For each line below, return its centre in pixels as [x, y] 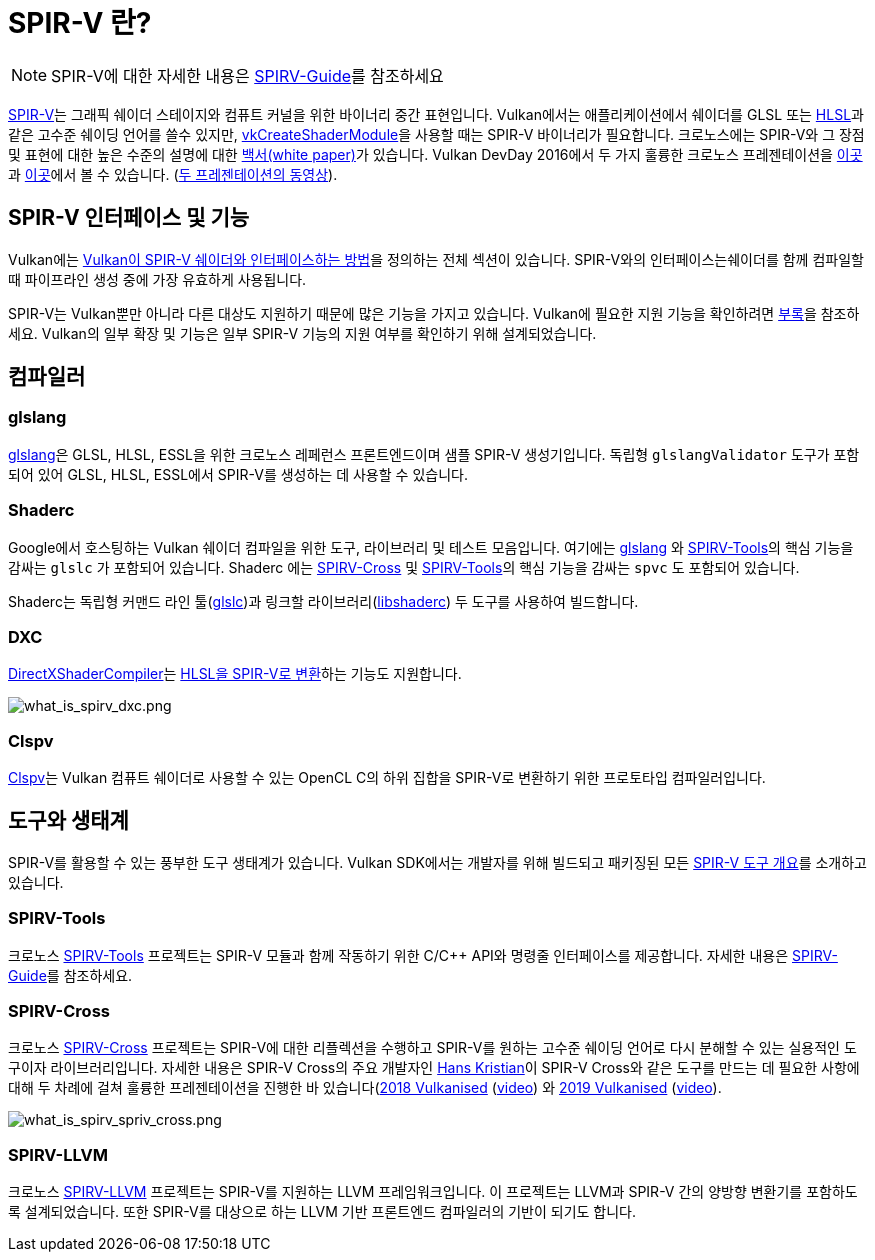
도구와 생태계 [68, 821]
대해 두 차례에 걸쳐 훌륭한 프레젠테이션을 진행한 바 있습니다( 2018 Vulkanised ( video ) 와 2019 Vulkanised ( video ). [365, 1088]
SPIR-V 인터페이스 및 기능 [129, 218]
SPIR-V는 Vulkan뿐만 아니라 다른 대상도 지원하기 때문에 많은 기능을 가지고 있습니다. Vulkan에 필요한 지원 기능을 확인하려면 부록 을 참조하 [434, 313]
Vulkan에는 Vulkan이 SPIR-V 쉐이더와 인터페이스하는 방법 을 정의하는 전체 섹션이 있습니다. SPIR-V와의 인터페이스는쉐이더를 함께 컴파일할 [436, 259]
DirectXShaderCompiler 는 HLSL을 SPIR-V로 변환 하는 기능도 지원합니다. [235, 674]
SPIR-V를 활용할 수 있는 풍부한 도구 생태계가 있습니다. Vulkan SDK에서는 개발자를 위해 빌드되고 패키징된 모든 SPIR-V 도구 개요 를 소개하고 [437, 862]
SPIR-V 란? [80, 23]
